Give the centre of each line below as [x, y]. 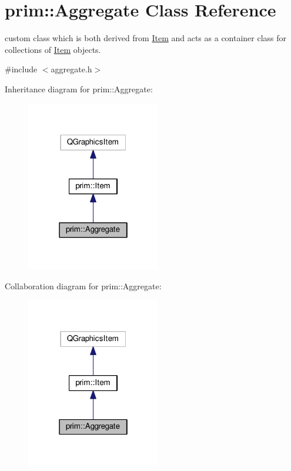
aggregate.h [71, 69]
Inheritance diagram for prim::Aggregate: [79, 88]
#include [21, 69]
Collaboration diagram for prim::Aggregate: [83, 285]
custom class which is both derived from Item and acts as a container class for [146, 38]
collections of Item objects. [53, 49]
